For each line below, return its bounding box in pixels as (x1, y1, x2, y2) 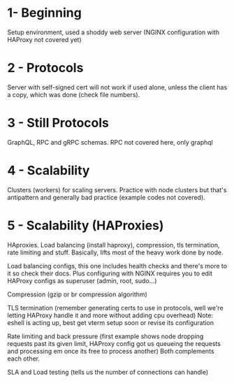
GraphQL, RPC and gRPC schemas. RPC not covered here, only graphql (7, 138, 213, 146)
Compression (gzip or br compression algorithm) (7, 290, 148, 298)
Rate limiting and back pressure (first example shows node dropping (7, 332, 204, 340)
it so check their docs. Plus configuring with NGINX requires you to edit (7, 269, 213, 277)
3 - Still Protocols (7, 115, 110, 131)
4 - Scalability (7, 163, 90, 178)
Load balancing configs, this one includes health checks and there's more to (7, 261, 228, 270)
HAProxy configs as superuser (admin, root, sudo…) (7, 276, 157, 284)
